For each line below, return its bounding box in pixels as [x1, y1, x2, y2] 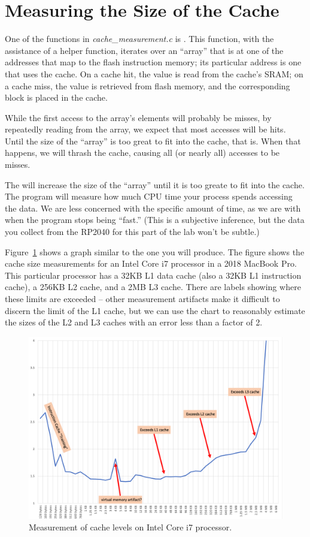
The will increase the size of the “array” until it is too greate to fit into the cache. [5, 178, 305, 191]
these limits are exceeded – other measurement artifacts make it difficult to [5, 292, 280, 304]
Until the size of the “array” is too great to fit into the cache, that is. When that [5, 134, 301, 147]
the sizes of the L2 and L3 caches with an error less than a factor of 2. [5, 316, 263, 328]
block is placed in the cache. [5, 91, 108, 104]
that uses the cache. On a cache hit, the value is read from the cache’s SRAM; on [5, 67, 303, 80]
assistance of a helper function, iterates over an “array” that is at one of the [5, 44, 284, 56]
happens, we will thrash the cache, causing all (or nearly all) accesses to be [5, 146, 280, 159]
